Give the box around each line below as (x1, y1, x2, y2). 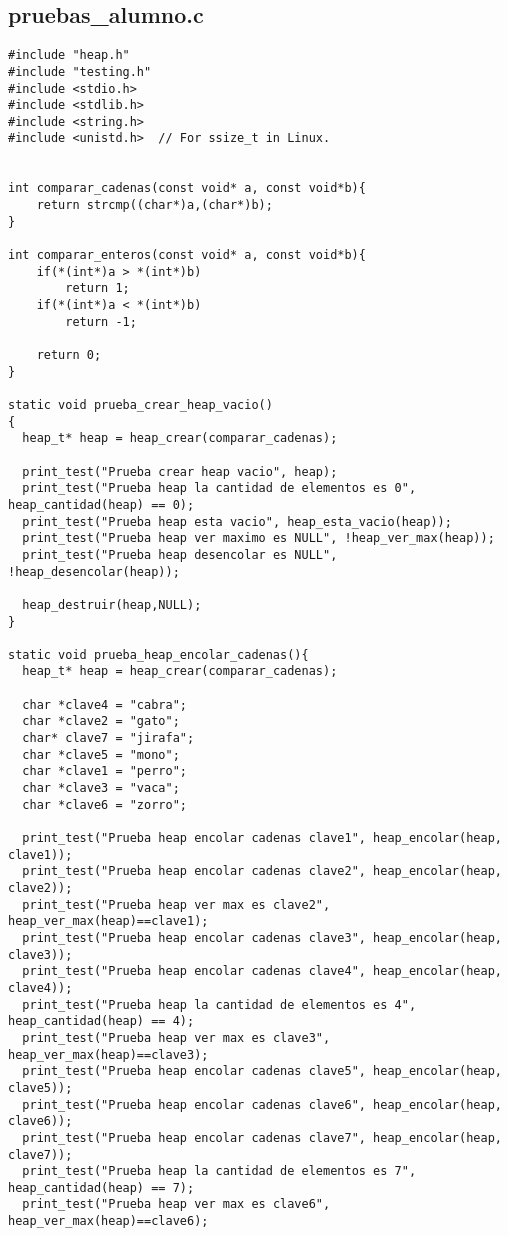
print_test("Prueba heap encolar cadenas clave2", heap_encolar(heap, (22, 864, 502, 879)
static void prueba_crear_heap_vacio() (8, 397, 273, 412)
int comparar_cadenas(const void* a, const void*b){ (8, 181, 366, 196)
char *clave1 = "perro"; (22, 764, 187, 779)
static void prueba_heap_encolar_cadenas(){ (8, 647, 309, 662)
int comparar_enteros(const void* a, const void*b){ (8, 248, 366, 263)
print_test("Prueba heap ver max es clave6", (22, 1197, 331, 1212)
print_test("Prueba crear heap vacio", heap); (22, 464, 338, 479)
